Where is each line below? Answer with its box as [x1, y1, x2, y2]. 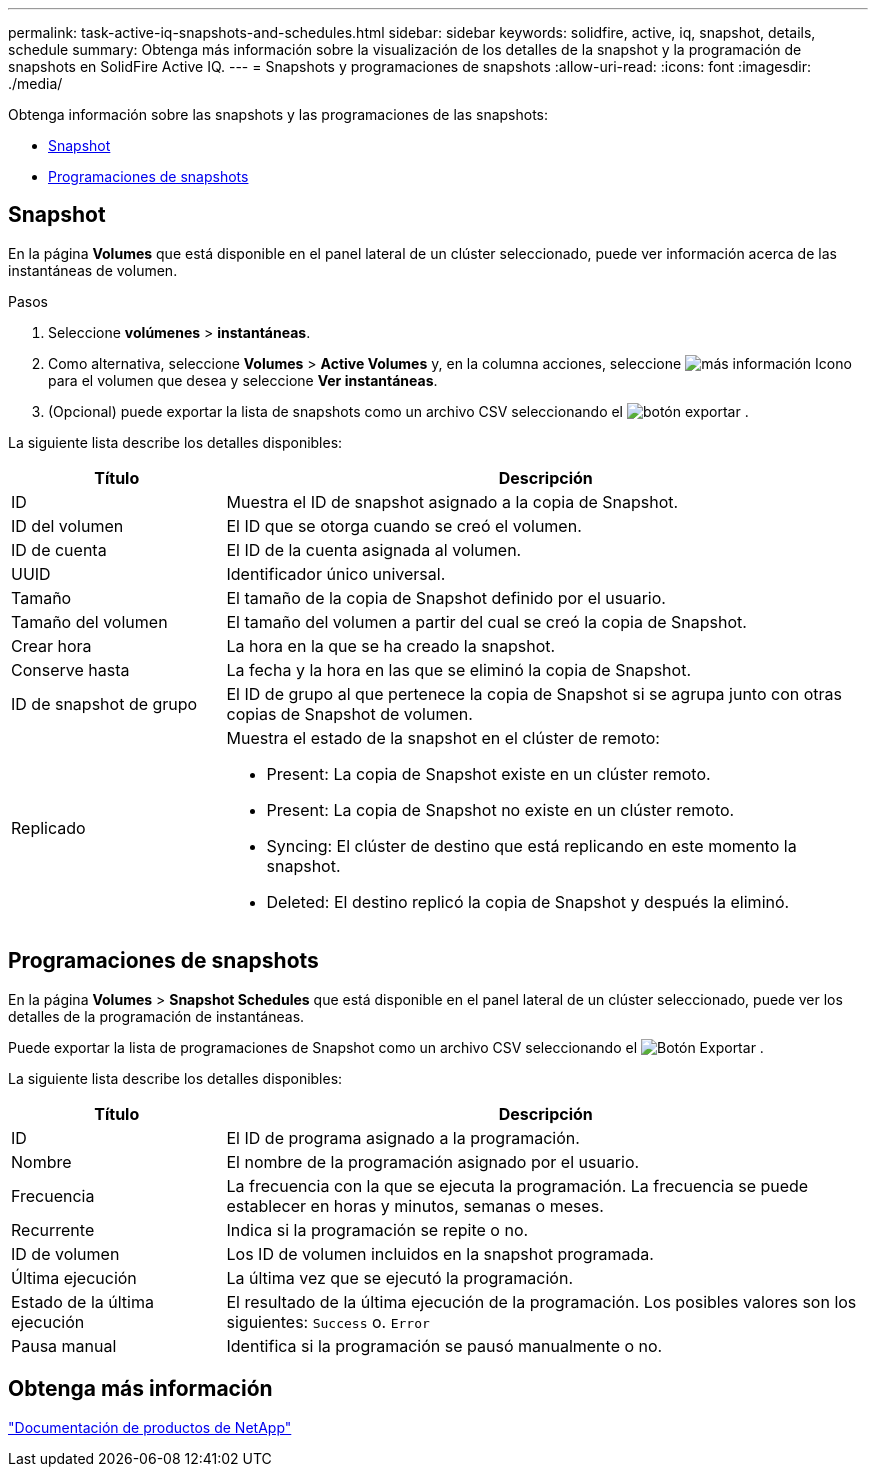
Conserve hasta [11, 659, 130, 680]
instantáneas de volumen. [8, 261, 178, 279]
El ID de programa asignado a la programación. [226, 1127, 580, 1148]
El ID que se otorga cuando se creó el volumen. [226, 515, 582, 536]
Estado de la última [11, 1291, 154, 1312]
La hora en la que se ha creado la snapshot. [226, 635, 556, 656]
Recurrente [11, 1219, 95, 1240]
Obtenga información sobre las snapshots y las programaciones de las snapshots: [8, 106, 549, 123]
